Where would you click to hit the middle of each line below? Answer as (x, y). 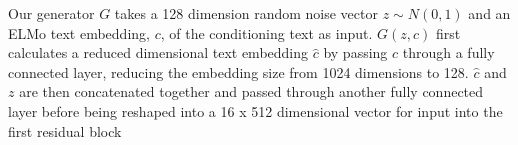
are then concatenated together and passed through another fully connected (251, 91)
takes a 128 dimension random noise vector (246, 13)
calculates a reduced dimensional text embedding (158, 52)
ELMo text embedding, (79, 32)
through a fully (448, 52)
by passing (355, 52)
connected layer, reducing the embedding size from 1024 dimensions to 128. (238, 71)
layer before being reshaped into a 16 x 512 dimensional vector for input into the (255, 110)
